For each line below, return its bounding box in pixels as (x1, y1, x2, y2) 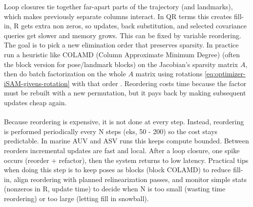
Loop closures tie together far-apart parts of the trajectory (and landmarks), (4, 1, 233, 11)
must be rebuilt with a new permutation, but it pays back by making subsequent (4, 88, 246, 98)
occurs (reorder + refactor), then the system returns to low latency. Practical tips (4, 155, 249, 165)
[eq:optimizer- (204, 69, 246, 79)
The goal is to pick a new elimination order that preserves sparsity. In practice (4, 40, 239, 50)
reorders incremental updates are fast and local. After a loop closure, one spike (4, 145, 240, 155)
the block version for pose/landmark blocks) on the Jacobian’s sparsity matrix (4, 59, 238, 69)
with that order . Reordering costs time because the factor (72, 78, 247, 88)
